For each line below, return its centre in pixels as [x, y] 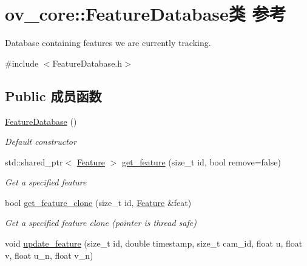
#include [22, 63]
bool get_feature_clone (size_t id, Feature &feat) [98, 202]
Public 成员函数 [53, 95]
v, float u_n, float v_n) [49, 255]
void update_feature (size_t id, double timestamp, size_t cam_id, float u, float [154, 243]
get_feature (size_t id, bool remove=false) [201, 161]
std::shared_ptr [34, 161]
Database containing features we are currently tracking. [108, 43]
